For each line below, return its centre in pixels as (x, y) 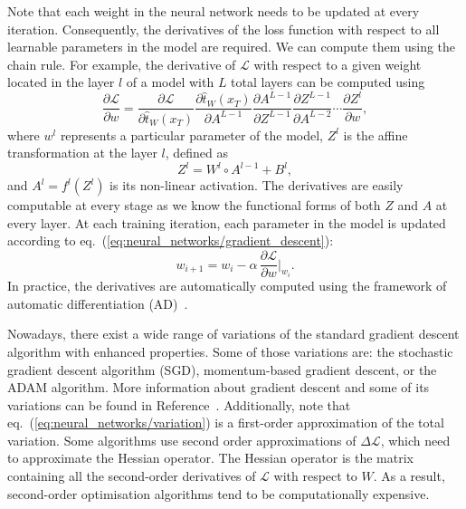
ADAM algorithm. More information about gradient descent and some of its (219, 387)
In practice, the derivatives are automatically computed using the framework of (227, 286)
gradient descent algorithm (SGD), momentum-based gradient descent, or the (222, 369)
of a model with (170, 82)
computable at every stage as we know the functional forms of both (194, 205)
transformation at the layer (82, 153)
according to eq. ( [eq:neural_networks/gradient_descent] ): (171, 240)
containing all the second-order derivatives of (132, 476)
